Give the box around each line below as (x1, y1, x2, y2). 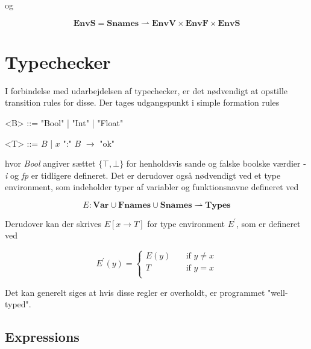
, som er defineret (236, 217, 301, 229)
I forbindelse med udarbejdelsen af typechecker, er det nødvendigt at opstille (5, 84, 288, 97)
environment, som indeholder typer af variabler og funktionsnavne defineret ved (5, 181, 299, 193)
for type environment (147, 217, 225, 229)
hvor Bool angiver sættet (5, 157, 96, 170)
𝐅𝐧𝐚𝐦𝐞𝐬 (118, 200, 151, 210)
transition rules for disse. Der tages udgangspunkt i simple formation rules (5, 96, 280, 109)
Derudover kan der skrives (5, 217, 101, 229)
